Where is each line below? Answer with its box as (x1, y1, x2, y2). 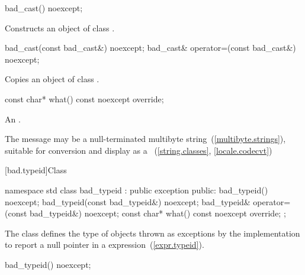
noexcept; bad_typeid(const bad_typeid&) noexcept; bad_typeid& (5, 195, 251, 208)
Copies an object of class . (5, 73, 99, 85)
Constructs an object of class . (5, 21, 115, 34)
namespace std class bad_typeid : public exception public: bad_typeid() (5, 183, 268, 196)
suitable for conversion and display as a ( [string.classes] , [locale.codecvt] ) (5, 144, 272, 156)
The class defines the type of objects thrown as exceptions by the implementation (5, 227, 300, 239)
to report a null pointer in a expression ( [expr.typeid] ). (5, 238, 204, 251)
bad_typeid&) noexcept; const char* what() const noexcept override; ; (30, 207, 286, 219)
